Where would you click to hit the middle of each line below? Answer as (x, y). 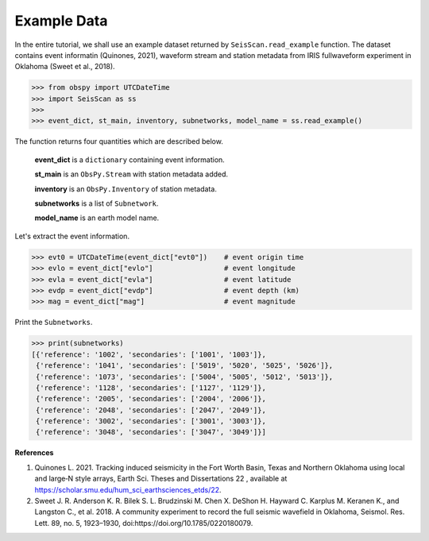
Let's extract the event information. (72, 236)
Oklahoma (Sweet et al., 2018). (65, 67)
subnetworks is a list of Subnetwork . (97, 203)
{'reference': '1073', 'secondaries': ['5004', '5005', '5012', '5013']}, (185, 377)
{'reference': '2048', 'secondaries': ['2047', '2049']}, (151, 410)
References (34, 453)
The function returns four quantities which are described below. (119, 141)
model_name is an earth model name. (97, 218)
